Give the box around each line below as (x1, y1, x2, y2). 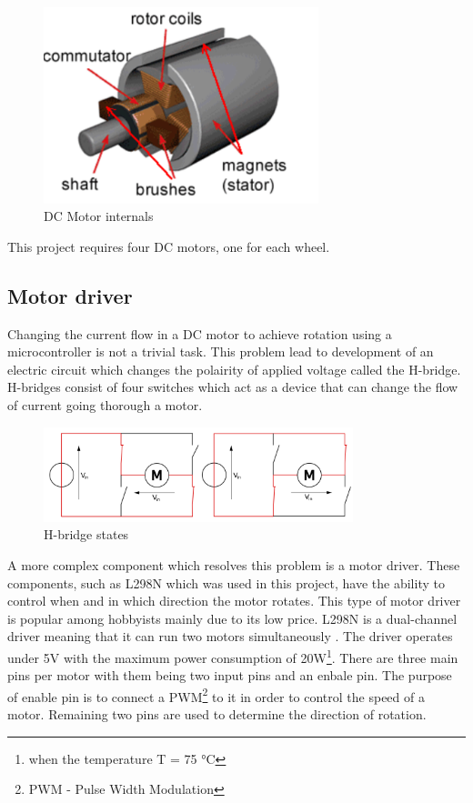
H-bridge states (44, 525, 129, 544)
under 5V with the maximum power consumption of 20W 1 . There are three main (7, 645, 458, 667)
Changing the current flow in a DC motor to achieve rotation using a (7, 324, 392, 343)
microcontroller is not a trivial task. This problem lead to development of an (7, 342, 434, 361)
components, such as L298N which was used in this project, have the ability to (7, 573, 445, 592)
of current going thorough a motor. (7, 395, 203, 414)
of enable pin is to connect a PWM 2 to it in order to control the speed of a (7, 684, 425, 706)
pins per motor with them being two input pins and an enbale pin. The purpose (7, 666, 452, 685)
